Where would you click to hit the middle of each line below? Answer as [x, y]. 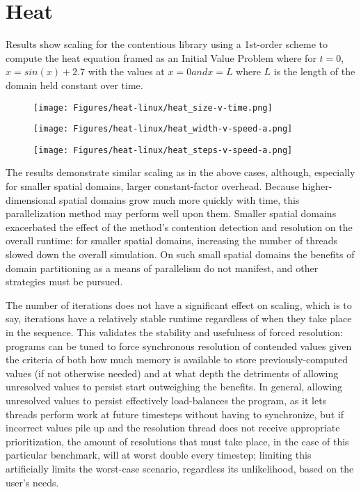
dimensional [31, 199]
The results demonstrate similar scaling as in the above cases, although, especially [180, 172]
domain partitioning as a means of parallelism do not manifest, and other [162, 268]
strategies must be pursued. [64, 281]
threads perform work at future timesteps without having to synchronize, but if [175, 414]
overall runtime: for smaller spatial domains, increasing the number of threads [172, 240]
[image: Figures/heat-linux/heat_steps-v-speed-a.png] [163, 150]
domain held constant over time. [74, 85]
